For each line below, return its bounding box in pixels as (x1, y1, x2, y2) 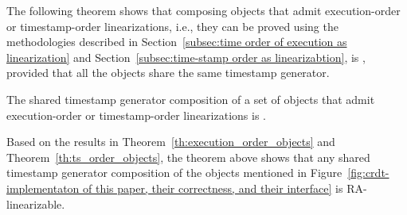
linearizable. (6, 195, 65, 212)
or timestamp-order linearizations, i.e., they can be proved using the (6, 17, 339, 34)
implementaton (6, 179, 80, 196)
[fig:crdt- (347, 164, 389, 181)
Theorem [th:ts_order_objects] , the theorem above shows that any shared (6, 148, 370, 165)
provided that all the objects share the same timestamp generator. (6, 64, 330, 81)
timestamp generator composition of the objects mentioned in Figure (6, 164, 342, 181)
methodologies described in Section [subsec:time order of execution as (6, 33, 347, 50)
